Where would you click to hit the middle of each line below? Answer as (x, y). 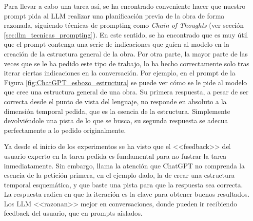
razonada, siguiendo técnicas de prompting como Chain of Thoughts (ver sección (124, 25)
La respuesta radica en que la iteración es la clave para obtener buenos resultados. (127, 194)
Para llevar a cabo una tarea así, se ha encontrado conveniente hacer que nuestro (125, 6)
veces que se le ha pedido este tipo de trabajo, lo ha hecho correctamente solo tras (127, 63)
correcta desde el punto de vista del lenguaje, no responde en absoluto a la (115, 101)
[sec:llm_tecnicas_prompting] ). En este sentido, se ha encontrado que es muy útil (126, 34)
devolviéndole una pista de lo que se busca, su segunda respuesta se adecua (116, 120)
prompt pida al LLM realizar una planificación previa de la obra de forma (114, 15)
